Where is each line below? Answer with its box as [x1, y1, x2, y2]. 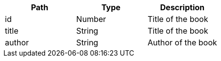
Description [160, 2, 205, 12]
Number [76, 14, 106, 24]
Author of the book [147, 38, 217, 47]
